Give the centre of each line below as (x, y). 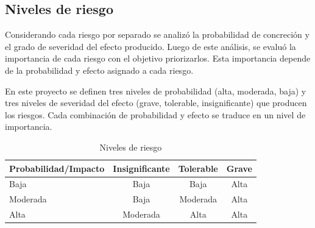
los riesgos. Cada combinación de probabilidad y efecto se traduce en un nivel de (155, 114)
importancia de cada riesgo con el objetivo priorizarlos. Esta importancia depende (158, 58)
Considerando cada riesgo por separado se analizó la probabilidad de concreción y (157, 34)
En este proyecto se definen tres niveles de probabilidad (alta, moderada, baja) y (156, 91)
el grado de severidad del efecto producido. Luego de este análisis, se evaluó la (150, 46)
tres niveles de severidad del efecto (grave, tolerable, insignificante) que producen (156, 103)
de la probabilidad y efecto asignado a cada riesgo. (99, 70)
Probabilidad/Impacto (57, 168)
